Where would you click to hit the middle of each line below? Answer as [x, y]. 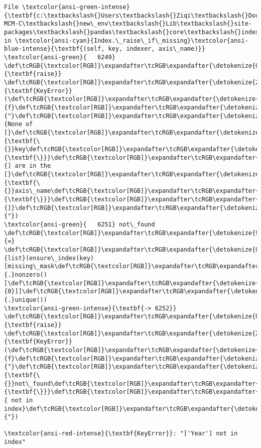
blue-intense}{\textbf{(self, [54, 49]
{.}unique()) [26, 300]
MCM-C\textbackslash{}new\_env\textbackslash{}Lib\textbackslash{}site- [128, 24]
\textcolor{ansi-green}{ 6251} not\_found [80, 225]
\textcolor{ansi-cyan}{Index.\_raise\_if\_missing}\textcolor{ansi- [132, 40]
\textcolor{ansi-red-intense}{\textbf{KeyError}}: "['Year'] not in [121, 434]
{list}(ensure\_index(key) [49, 258]
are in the [33, 166]
